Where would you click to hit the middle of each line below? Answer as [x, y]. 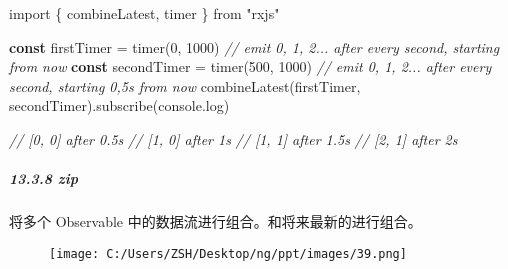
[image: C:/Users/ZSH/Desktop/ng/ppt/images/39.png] [228, 253]
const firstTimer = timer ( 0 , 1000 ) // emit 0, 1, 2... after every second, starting [254, 46]
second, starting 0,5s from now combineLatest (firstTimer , [185, 85]
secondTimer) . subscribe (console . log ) [119, 105]
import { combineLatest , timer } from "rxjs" [144, 13]
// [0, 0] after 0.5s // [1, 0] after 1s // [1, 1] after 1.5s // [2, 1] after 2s [233, 138]
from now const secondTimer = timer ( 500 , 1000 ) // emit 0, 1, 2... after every [250, 66]
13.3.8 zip [43, 178]
